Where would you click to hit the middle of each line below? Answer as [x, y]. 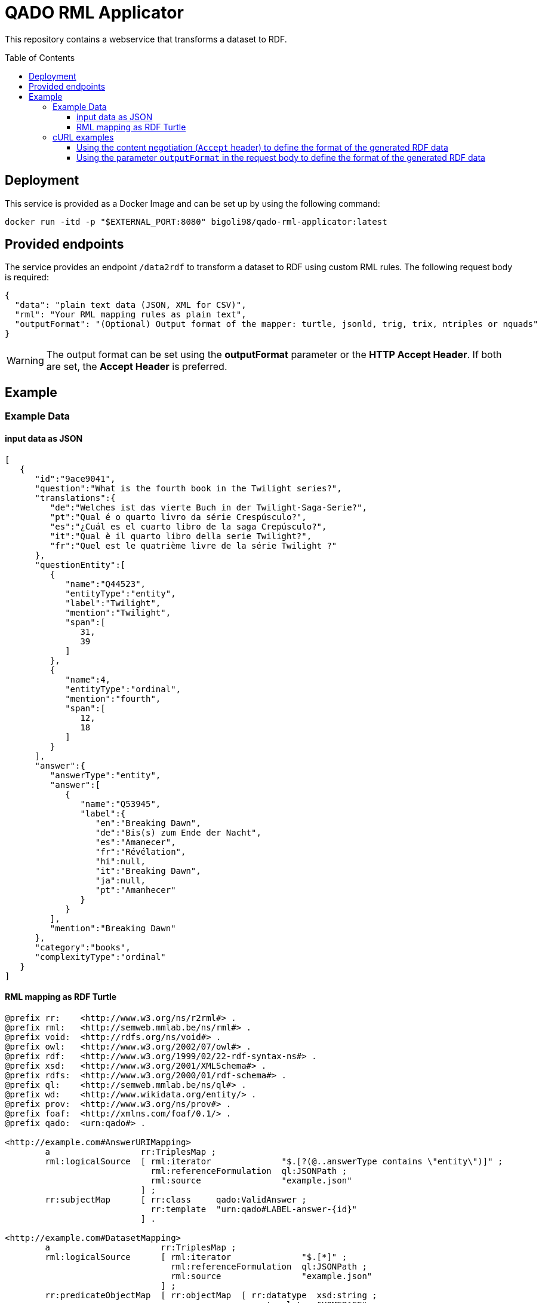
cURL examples [83, 137]
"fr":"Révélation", [141, 851]
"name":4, [88, 679]
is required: [27, 277]
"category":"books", [83, 947]
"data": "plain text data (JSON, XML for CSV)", [130, 305]
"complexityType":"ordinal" [100, 957]
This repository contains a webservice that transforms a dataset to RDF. [146, 39]
